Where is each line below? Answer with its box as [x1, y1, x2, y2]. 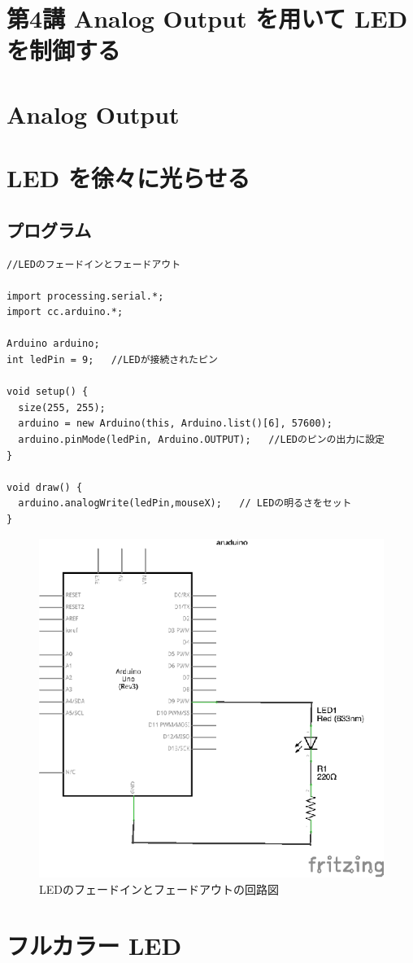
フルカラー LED [7, 928, 182, 961]
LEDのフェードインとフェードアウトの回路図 [39, 880, 279, 897]
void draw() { [7, 481, 83, 493]
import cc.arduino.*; [7, 306, 124, 318]
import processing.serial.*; [7, 290, 164, 302]
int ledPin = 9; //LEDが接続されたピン [7, 354, 218, 366]
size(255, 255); [18, 401, 106, 414]
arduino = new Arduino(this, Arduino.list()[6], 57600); [18, 418, 333, 430]
